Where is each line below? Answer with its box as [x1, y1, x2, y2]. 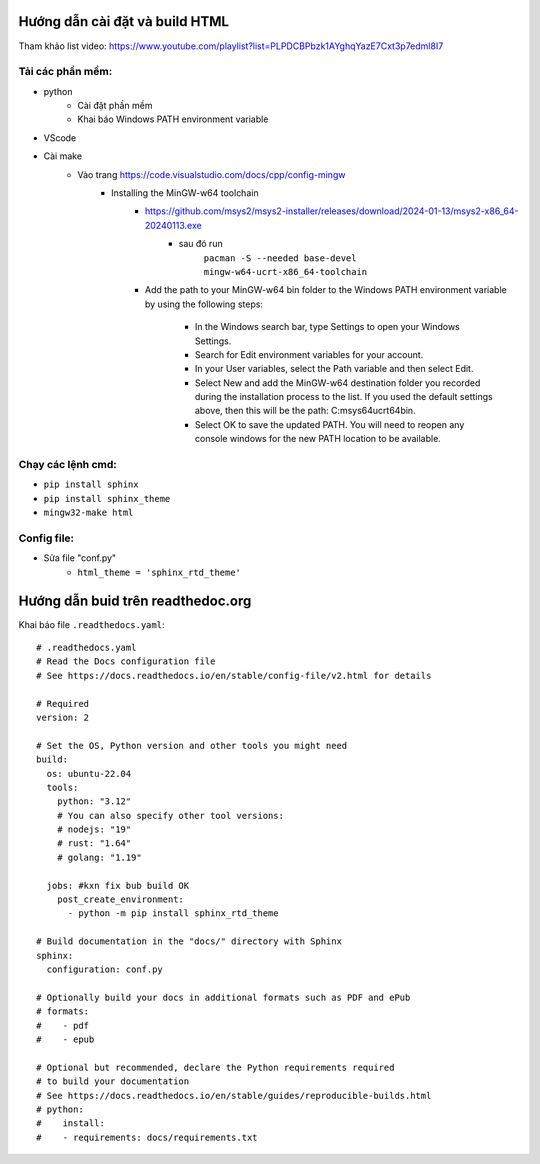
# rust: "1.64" [56, 838, 132, 849]
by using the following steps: [145, 298, 264, 310]
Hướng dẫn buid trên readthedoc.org [18, 592, 252, 609]
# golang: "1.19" [56, 851, 142, 863]
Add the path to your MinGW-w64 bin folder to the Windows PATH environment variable [145, 284, 507, 296]
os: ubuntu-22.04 [46, 768, 132, 779]
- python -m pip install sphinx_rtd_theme [67, 908, 279, 919]
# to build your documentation [36, 1076, 190, 1087]
